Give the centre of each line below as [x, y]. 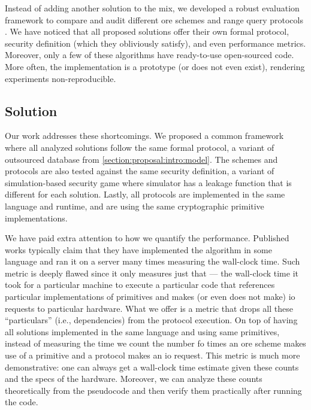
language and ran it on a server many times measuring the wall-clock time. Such [153, 261]
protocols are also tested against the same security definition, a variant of [140, 171]
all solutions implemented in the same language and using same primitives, [142, 331]
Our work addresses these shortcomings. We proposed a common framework [144, 136]
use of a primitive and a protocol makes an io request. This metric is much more [153, 355]
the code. [22, 402]
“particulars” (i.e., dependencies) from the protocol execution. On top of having [151, 320]
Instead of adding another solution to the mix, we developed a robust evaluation [152, 8]
